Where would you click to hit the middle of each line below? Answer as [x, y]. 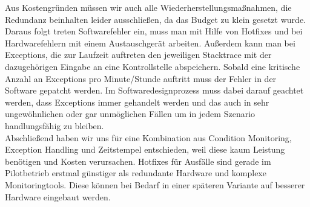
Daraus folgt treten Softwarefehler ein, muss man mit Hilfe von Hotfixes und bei [154, 31]
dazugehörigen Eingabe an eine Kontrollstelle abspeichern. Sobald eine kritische [153, 66]
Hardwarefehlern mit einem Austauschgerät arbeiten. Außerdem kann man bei [150, 43]
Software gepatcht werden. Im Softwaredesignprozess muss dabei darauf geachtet [154, 90]
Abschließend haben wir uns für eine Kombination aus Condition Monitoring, [148, 137]
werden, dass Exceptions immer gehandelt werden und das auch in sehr [137, 102]
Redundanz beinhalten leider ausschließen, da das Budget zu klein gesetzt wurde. [155, 19]
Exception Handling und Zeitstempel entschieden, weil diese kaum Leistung [145, 149]
